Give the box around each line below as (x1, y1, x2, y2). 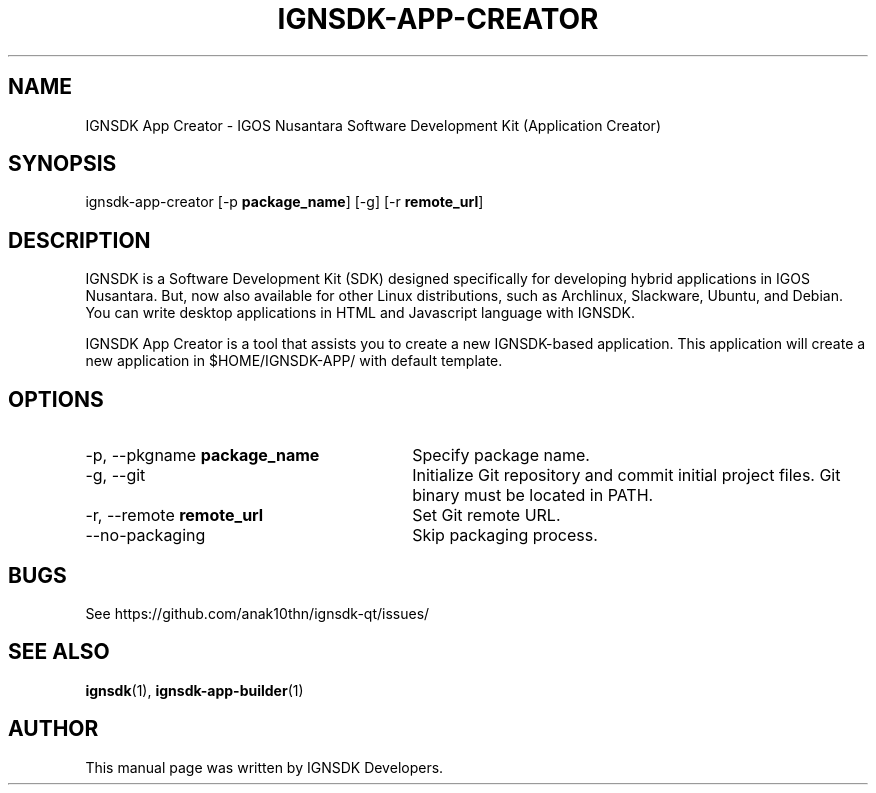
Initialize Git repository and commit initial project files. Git (412, 465, 841, 486)
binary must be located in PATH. (412, 485, 654, 506)
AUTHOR (8, 716, 99, 742)
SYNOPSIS (8, 151, 117, 177)
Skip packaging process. (412, 525, 598, 546)
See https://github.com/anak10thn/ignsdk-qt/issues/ (85, 604, 430, 622)
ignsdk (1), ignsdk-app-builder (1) (85, 681, 304, 699)
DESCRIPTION (8, 227, 151, 253)
